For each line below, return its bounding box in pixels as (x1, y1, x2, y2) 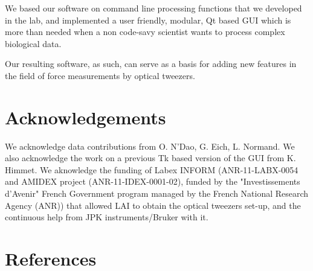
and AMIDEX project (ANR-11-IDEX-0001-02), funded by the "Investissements (5, 175, 300, 188)
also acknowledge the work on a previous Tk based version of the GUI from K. (5, 151, 296, 164)
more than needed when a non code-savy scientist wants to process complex (5, 25, 285, 38)
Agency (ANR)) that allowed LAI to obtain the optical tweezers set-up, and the (5, 199, 301, 211)
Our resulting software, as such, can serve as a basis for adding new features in (5, 57, 297, 70)
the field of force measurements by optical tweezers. (5, 69, 195, 81)
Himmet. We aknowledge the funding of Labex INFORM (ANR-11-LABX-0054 (5, 163, 298, 176)
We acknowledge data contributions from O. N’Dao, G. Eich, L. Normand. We (5, 139, 295, 152)
